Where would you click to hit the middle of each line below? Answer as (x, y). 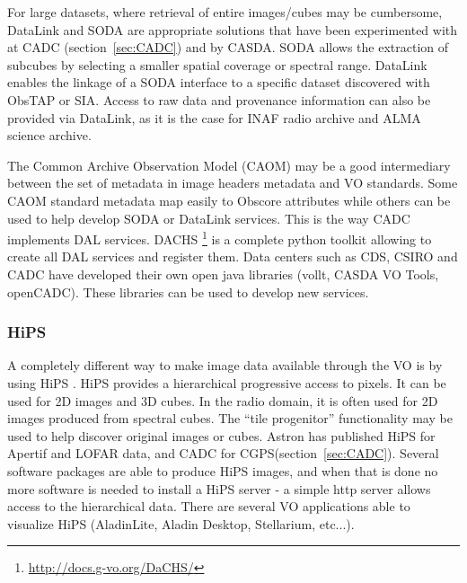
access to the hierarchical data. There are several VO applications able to (209, 506)
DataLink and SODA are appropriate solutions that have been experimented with (233, 29)
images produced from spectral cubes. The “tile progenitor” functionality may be (230, 418)
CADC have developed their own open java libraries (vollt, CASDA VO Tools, (223, 274)
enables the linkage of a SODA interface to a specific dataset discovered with (219, 82)
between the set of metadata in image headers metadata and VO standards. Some (233, 183)
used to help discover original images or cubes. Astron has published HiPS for (221, 435)
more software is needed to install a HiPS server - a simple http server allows (219, 488)
